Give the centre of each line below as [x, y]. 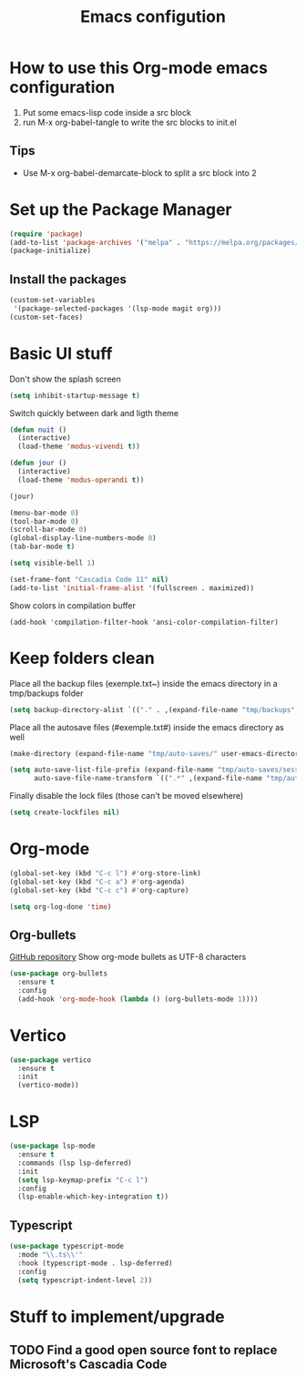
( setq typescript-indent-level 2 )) [85, 1280]
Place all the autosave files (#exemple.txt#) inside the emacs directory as [147, 727]
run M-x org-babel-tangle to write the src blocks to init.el [129, 122]
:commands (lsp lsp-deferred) [75, 1163]
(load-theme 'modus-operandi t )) [81, 480]
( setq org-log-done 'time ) [61, 907]
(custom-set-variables [52, 301]
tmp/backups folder [46, 693]
